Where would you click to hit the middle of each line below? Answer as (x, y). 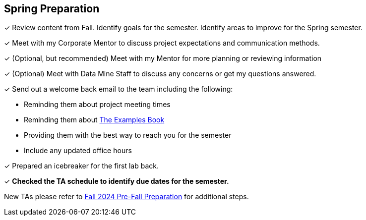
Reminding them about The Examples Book (94, 120)
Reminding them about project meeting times (97, 105)
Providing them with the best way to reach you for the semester (128, 135)
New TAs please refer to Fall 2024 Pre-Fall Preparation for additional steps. (126, 197)
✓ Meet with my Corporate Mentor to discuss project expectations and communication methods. (162, 43)
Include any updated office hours (78, 151)
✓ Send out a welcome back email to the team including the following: (119, 89)
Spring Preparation (52, 9)
